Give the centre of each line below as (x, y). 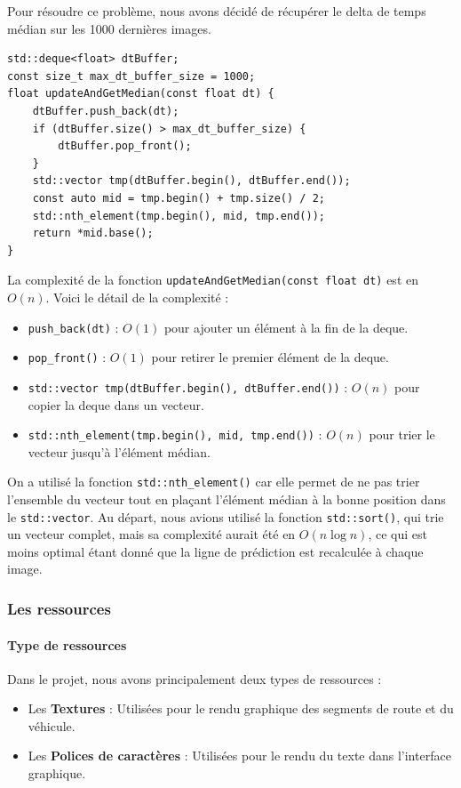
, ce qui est (397, 534)
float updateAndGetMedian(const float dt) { (141, 94)
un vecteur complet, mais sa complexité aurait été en (151, 534)
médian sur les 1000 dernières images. (109, 28)
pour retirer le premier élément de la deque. (270, 357)
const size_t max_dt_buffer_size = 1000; (131, 76)
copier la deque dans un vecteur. (116, 404)
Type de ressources (67, 644)
